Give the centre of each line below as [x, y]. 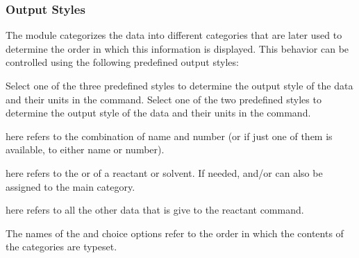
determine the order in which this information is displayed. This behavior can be [177, 48]
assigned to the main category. [70, 186]
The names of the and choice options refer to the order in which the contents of [175, 233]
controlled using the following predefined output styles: [122, 62]
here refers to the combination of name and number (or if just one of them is [169, 136]
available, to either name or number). [85, 149]
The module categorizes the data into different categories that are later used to [174, 35]
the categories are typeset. [61, 247]
